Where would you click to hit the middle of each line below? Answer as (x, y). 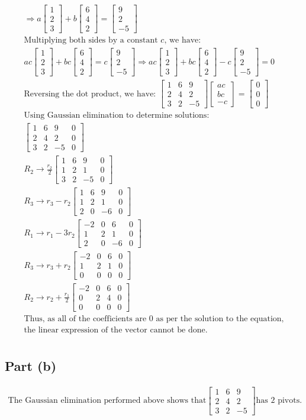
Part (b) (31, 365)
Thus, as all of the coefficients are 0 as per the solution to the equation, (154, 319)
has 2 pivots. (279, 401)
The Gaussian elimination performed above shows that (107, 401)
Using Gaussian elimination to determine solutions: (117, 116)
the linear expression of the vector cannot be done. (116, 330)
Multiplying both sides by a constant (91, 41)
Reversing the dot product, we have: (90, 94)
